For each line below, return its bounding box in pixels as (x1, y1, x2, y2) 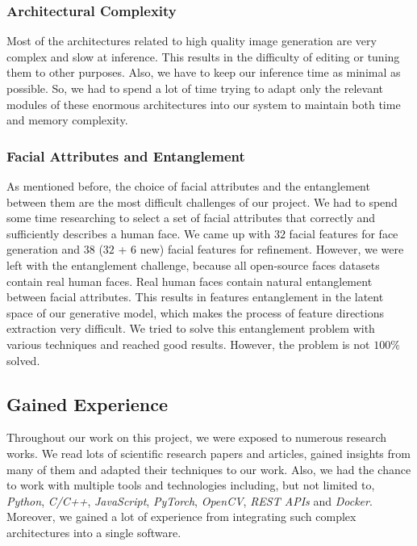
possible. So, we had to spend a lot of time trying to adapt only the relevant (6, 80, 383, 96)
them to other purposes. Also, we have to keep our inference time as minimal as (6, 64, 401, 81)
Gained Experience (6, 391, 169, 416)
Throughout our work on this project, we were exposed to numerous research (6, 429, 387, 446)
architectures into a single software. (6, 523, 181, 540)
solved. (6, 351, 40, 368)
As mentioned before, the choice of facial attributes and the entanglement (6, 178, 370, 194)
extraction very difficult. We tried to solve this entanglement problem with (6, 320, 375, 337)
